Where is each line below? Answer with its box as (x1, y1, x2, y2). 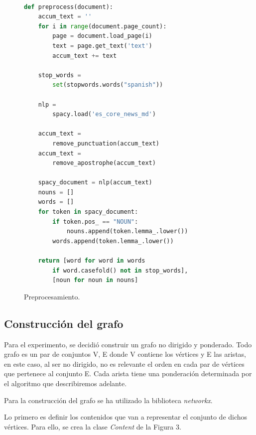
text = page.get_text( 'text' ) (52, 42, 152, 49)
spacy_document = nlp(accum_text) (38, 179, 152, 186)
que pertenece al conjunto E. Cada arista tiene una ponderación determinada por (4, 368, 252, 379)
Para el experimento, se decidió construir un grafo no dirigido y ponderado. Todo (4, 339, 252, 349)
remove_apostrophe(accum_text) (52, 159, 156, 167)
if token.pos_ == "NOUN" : (52, 218, 138, 225)
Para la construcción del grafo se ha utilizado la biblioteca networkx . (4, 395, 213, 405)
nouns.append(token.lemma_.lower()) (66, 228, 188, 235)
